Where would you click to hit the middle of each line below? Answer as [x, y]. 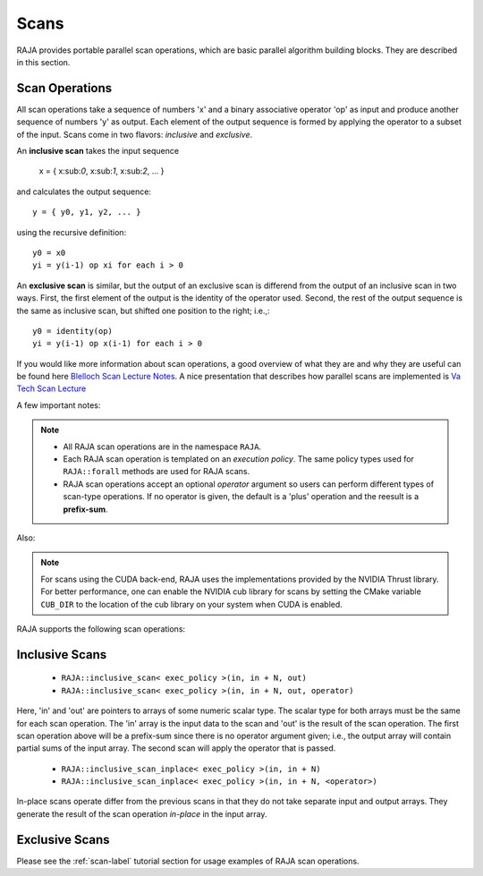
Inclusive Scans [62, 655]
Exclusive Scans [64, 840]
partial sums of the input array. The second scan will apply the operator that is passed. [176, 748]
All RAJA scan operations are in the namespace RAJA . [162, 447]
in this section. [43, 62]
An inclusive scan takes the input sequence [97, 151]
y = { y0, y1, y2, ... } [87, 212]
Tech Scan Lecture [51, 388]
